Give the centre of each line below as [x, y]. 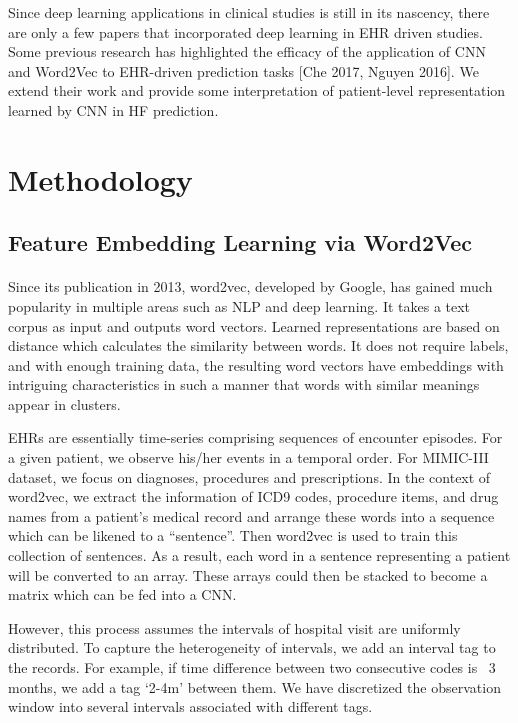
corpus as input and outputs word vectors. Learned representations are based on [254, 325]
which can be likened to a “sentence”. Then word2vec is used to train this [233, 535]
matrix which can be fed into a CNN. [122, 594]
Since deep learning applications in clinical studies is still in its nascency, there [249, 12]
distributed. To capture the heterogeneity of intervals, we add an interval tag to [252, 647]
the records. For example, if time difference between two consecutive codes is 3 [252, 667]
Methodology [100, 178]
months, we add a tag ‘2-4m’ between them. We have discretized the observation [254, 686]
